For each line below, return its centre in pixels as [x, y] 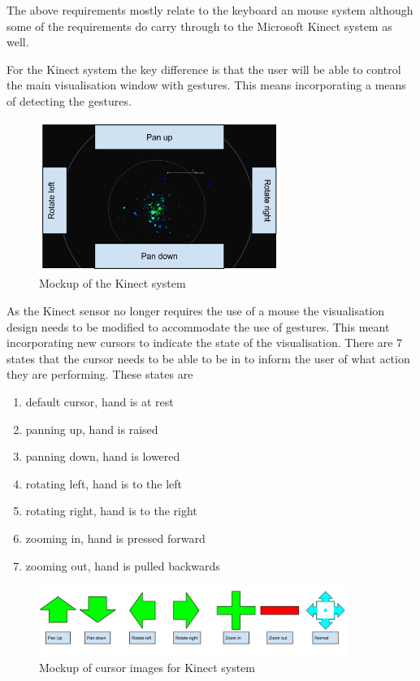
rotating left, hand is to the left [104, 483]
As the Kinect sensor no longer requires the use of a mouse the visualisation [196, 311]
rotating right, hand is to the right [111, 511]
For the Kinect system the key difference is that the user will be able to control [204, 69]
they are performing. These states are [100, 374]
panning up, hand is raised [92, 429]
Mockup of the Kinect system [113, 283]
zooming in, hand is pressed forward [115, 538]
